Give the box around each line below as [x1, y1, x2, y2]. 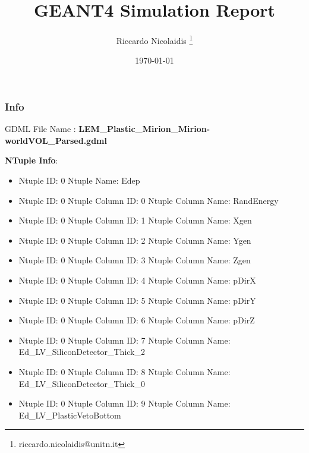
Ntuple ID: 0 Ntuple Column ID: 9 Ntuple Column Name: [18, 397, 231, 410]
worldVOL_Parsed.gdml [5, 134, 107, 146]
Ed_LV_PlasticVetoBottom [18, 408, 121, 421]
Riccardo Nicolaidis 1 [116, 33, 193, 46]
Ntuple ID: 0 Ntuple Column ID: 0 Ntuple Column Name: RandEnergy [18, 194, 279, 206]
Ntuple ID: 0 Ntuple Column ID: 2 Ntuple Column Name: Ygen [18, 234, 251, 246]
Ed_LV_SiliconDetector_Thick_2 [18, 345, 145, 358]
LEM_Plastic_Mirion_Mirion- [78, 122, 210, 135]
